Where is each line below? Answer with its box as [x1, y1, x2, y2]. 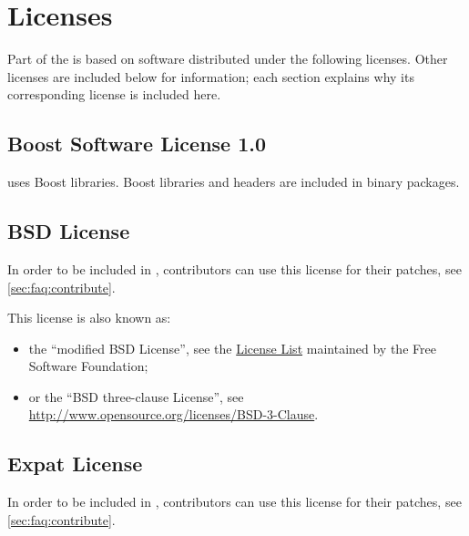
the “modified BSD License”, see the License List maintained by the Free [28, 338, 436, 357]
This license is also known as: [7, 308, 171, 327]
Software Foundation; [28, 356, 148, 376]
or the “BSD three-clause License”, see [28, 387, 244, 406]
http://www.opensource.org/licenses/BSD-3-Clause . [28, 405, 319, 424]
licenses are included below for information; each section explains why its [7, 67, 414, 86]
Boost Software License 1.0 [7, 129, 267, 158]
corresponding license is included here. [7, 85, 221, 104]
